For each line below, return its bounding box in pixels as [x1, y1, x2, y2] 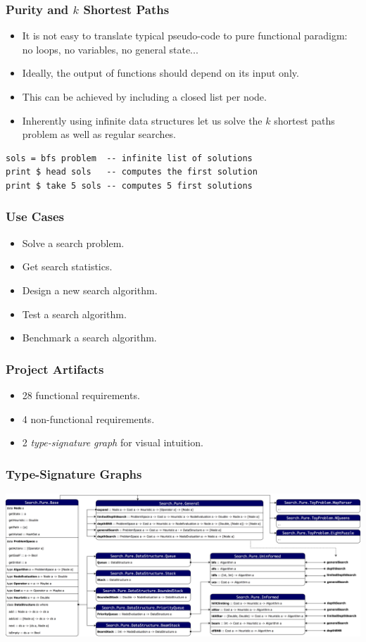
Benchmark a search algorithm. [22, 330, 157, 345]
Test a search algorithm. [22, 306, 127, 321]
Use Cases [6, 208, 65, 225]
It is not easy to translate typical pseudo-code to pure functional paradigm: [22, 28, 348, 43]
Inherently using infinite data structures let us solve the [22, 113, 263, 127]
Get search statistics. [22, 259, 113, 274]
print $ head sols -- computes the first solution [6, 167, 258, 177]
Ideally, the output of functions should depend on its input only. [22, 65, 299, 80]
